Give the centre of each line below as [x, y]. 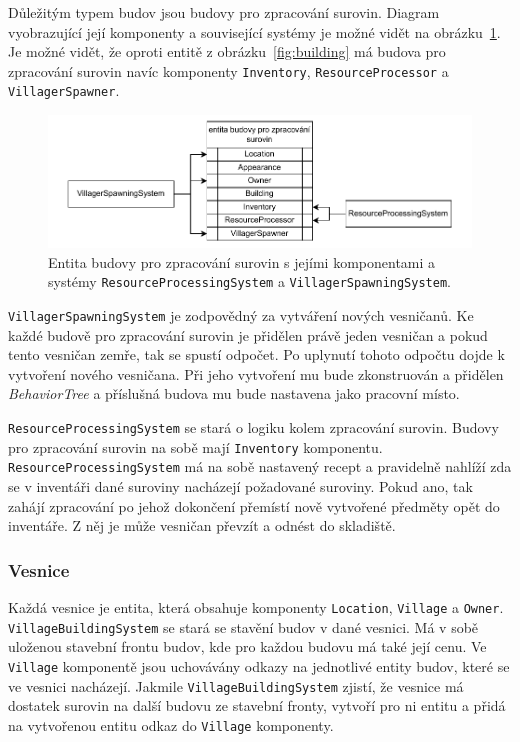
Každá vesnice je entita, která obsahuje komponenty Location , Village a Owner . [256, 607]
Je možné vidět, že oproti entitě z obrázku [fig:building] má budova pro [227, 51]
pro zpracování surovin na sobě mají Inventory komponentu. [195, 446]
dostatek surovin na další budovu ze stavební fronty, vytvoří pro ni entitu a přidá [257, 705]
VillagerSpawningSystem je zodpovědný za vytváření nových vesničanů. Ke [241, 315]
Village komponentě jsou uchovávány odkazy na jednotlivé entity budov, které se [259, 665]
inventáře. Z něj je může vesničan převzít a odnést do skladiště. [202, 525]
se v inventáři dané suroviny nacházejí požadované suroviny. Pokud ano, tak [240, 486]
